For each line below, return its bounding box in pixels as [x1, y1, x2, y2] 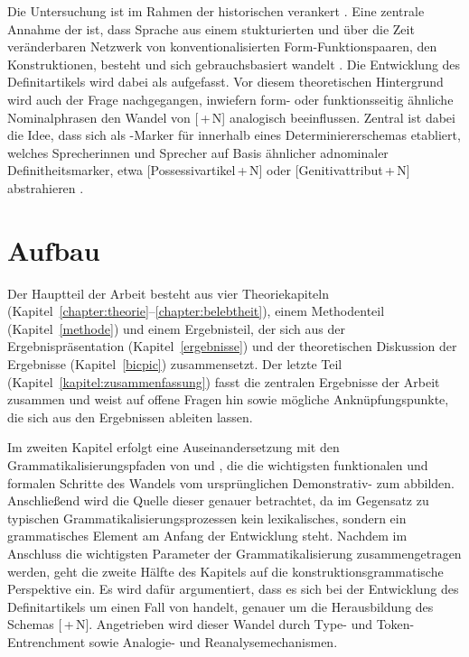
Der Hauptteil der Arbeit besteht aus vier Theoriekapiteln [7, 283, 330, 302]
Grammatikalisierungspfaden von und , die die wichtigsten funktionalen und [7, 456, 428, 474]
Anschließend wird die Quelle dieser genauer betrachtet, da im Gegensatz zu [7, 491, 429, 510]
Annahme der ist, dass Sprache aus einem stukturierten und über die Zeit [7, 19, 415, 38]
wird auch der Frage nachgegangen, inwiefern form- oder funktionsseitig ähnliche [7, 89, 454, 108]
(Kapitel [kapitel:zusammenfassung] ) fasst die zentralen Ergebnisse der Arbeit [7, 372, 440, 391]
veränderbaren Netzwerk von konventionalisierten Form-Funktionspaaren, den [7, 37, 437, 56]
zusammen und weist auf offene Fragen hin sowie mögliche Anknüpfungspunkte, [7, 390, 449, 409]
